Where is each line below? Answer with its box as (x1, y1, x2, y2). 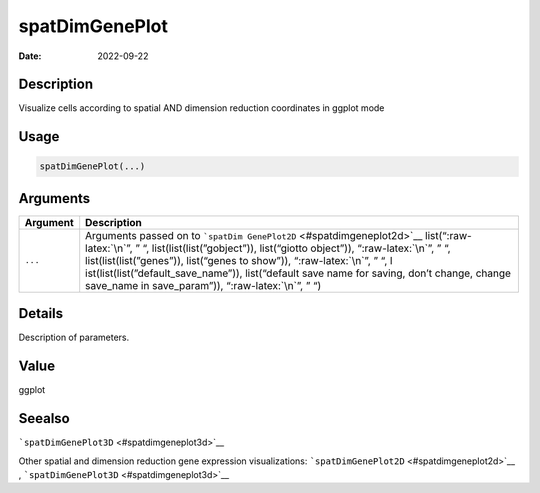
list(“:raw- (425, 228, 472, 242)
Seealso (18, 410, 70, 427)
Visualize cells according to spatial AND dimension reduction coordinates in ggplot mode (18, 102, 385, 114)
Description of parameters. (18, 331, 130, 344)
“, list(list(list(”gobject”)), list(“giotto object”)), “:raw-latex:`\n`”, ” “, (142, 241, 451, 255)
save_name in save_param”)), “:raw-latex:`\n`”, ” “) (85, 278, 322, 292)
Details (18, 305, 64, 322)
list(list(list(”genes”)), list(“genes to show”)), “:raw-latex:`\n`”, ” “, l (85, 253, 393, 267)
